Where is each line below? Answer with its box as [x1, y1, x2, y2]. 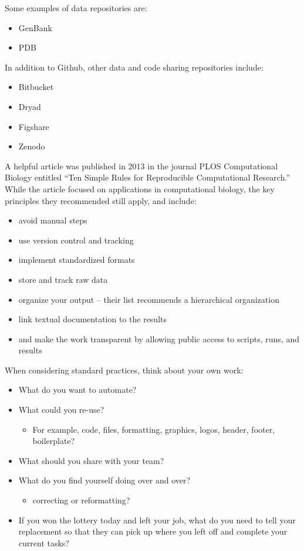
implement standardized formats [18, 253, 135, 266]
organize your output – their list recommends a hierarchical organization [18, 293, 279, 305]
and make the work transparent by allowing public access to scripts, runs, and [18, 332, 300, 345]
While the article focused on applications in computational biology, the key [5, 182, 275, 195]
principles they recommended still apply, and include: [5, 194, 197, 206]
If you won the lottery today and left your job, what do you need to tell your [18, 513, 296, 526]
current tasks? [18, 536, 69, 549]
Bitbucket [18, 81, 54, 93]
